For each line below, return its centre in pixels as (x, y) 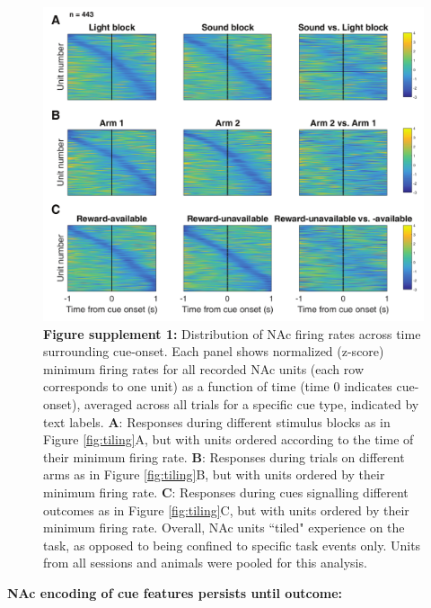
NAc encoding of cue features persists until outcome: (175, 592)
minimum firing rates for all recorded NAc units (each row (203, 368)
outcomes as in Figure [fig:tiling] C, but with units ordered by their (226, 510)
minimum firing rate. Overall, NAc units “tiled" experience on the (224, 528)
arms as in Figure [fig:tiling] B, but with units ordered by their (214, 474)
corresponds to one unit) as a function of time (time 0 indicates (218, 386)
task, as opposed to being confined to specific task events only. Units (232, 545)
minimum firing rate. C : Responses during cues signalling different (226, 492)
